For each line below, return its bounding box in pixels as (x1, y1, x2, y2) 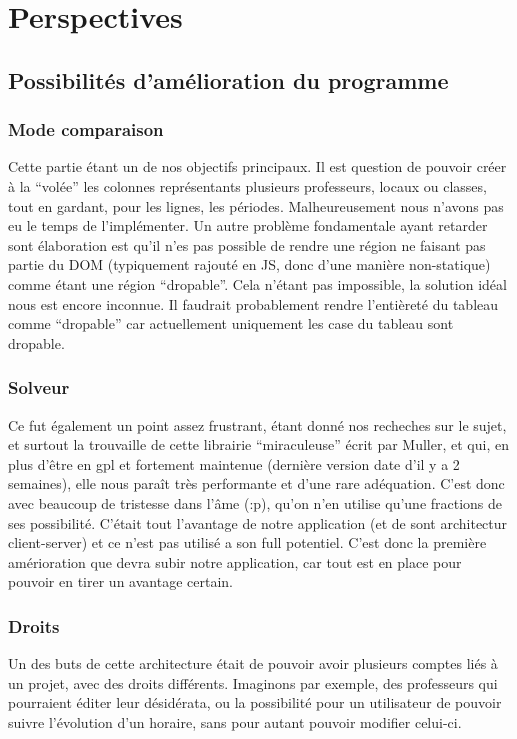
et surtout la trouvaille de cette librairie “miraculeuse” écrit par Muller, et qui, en (8, 434, 509, 455)
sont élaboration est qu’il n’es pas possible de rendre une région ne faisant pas (8, 234, 486, 255)
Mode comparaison (8, 117, 164, 142)
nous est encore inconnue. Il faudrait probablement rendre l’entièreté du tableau (8, 293, 499, 314)
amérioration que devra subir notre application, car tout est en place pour (8, 551, 462, 572)
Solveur (8, 375, 70, 400)
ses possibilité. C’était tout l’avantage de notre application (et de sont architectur (8, 512, 508, 533)
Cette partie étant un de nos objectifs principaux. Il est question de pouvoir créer (8, 156, 507, 177)
